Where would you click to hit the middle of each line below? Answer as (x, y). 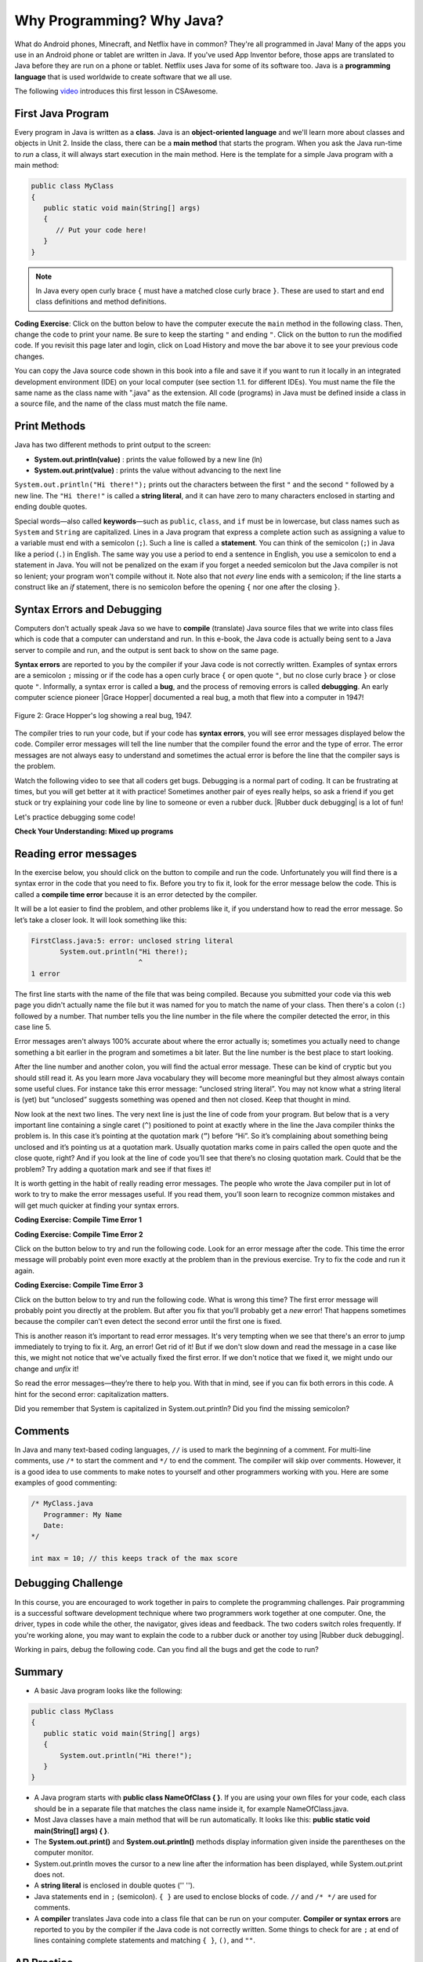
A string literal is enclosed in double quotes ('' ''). (114, 1885)
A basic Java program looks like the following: (108, 1690)
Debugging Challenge (69, 1583)
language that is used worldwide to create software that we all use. (123, 77)
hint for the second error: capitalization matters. (92, 1394)
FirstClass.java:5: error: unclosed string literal (132, 941)
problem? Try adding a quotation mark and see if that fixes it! (113, 1169)
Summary (39, 1672)
